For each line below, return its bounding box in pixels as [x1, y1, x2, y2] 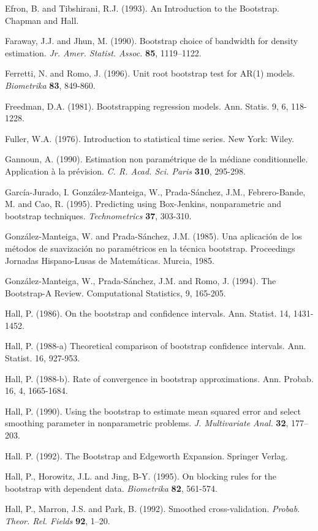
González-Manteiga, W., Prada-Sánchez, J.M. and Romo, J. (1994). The [5, 274, 276, 287]
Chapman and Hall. [5, 13, 79, 26]
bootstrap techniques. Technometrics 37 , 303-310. [5, 209, 192, 222]
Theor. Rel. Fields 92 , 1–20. [5, 514, 110, 527]
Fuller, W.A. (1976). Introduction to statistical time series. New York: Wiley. [5, 132, 295, 145]
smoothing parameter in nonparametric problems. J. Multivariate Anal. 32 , [5, 416, 289, 429]
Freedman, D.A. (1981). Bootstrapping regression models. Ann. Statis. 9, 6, [5, 99, 289, 112]
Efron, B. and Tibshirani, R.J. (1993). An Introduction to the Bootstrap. [5, 2, 279, 14]
